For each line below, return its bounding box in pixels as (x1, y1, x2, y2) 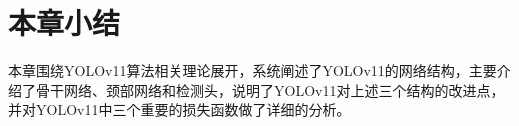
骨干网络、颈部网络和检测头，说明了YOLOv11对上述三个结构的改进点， (35, 79, 505, 100)
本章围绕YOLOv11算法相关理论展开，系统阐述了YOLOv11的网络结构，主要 (8, 60, 497, 81)
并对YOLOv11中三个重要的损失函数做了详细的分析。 (8, 99, 351, 120)
